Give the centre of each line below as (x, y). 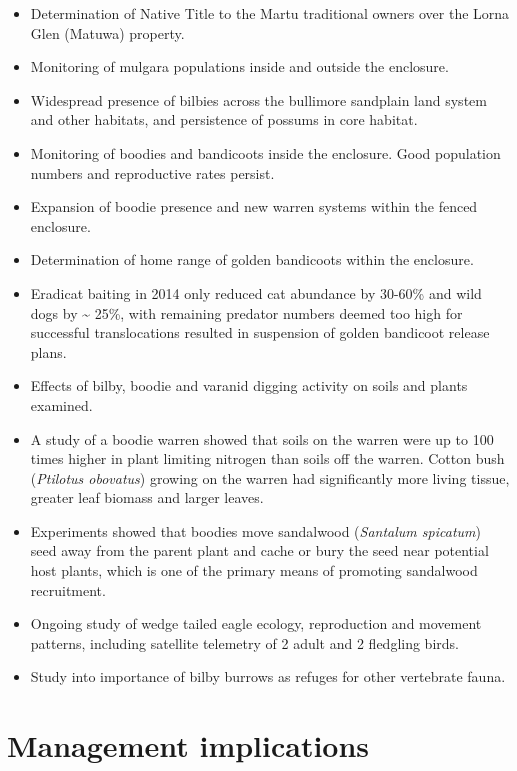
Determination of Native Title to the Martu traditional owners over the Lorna (270, 13)
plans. (48, 351)
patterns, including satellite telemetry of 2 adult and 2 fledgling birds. (244, 642)
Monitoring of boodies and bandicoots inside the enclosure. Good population (265, 152)
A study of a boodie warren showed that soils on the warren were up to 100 (262, 438)
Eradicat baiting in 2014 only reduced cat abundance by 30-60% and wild (256, 292)
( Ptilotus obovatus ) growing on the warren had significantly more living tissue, (270, 477)
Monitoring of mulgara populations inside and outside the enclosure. (239, 66)
